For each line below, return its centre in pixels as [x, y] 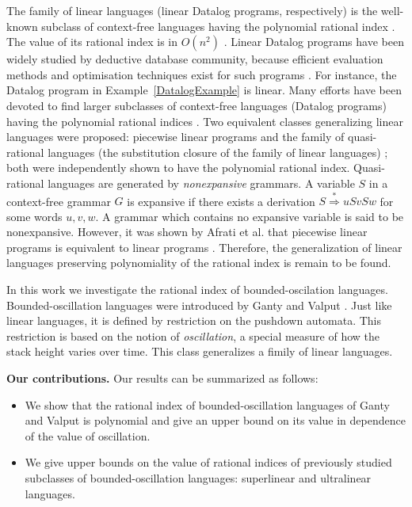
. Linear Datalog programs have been [314, 42]
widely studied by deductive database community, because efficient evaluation [195, 59]
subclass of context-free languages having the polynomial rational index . [218, 26]
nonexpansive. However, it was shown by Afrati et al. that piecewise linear [187, 232]
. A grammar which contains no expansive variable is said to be [250, 216]
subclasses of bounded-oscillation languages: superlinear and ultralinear [198, 477]
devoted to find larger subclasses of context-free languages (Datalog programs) [196, 105]
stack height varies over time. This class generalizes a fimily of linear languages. [200, 351]
